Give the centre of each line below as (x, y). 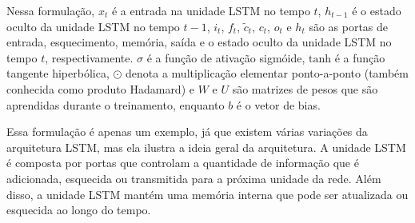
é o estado (377, 10)
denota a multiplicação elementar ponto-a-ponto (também (267, 73)
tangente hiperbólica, (58, 73)
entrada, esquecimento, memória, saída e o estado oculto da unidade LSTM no (199, 42)
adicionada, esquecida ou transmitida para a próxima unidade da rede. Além (194, 178)
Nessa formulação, (51, 10)
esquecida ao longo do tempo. (79, 210)
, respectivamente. (89, 57)
